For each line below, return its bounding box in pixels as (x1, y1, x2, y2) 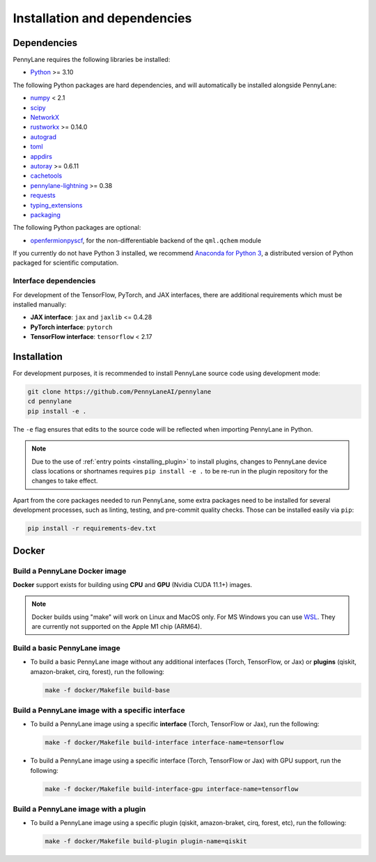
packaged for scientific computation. (13, 258, 119, 267)
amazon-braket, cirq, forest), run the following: (30, 667, 165, 675)
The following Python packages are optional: (13, 224, 141, 232)
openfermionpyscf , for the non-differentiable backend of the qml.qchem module (30, 236, 261, 244)
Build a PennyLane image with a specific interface (13, 705, 185, 715)
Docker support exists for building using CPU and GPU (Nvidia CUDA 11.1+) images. (13, 580, 253, 588)
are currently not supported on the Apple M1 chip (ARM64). (31, 622, 202, 631)
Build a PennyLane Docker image (13, 566, 127, 576)
